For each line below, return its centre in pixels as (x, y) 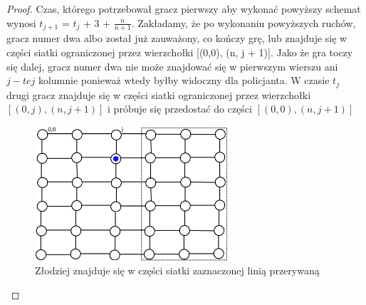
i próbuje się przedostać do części (180, 109)
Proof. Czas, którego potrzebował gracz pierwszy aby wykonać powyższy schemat (184, 9)
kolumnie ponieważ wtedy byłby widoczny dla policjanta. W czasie (184, 80)
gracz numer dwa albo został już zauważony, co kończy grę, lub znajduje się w (177, 38)
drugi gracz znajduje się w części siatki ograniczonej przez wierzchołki (159, 94)
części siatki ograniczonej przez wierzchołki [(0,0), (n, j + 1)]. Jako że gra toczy (180, 52)
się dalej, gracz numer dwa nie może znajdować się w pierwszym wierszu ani (172, 66)
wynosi (21, 22)
